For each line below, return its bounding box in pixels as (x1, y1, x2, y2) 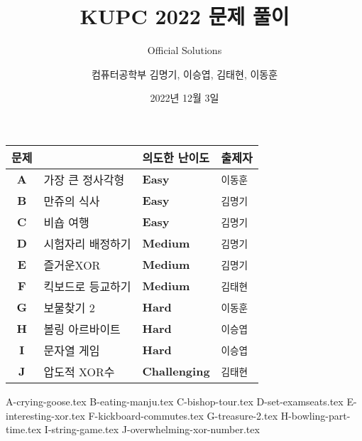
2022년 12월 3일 (150, 90, 219, 105)
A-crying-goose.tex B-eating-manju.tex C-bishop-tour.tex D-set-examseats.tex (6, 393, 344, 408)
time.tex (6, 422, 42, 437)
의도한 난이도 (142, 149, 209, 166)
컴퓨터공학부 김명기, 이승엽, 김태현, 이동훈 (91, 66, 278, 81)
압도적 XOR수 (43, 363, 115, 380)
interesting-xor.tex (6, 408, 85, 423)
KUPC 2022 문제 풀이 (79, 1, 290, 31)
